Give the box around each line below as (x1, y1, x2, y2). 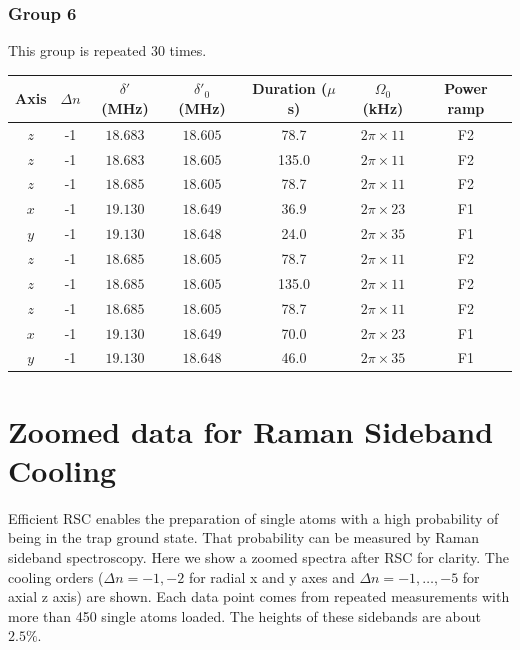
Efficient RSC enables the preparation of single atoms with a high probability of (8, 507, 499, 528)
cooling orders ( (8, 566, 104, 587)
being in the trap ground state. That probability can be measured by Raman (8, 527, 480, 548)
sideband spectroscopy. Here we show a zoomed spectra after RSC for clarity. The (8, 546, 509, 567)
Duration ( (252, 78, 328, 99)
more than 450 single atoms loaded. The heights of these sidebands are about (8, 605, 482, 626)
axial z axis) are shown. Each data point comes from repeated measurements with (8, 586, 510, 607)
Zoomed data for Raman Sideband (8, 410, 494, 451)
